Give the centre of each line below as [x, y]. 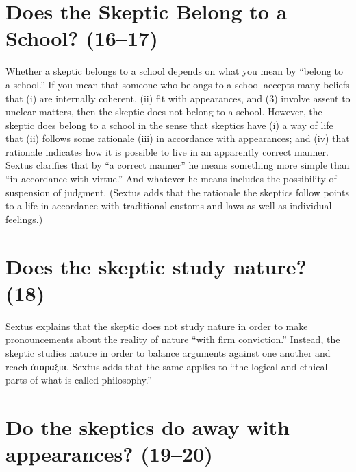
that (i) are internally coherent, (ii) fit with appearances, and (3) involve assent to [178, 98]
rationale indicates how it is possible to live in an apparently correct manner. [167, 151]
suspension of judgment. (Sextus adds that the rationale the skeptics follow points [177, 192]
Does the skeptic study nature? [156, 266]
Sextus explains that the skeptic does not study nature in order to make [157, 326]
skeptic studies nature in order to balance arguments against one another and [168, 352]
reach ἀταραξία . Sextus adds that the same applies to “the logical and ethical [167, 366]
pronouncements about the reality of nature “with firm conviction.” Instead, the [173, 339]
